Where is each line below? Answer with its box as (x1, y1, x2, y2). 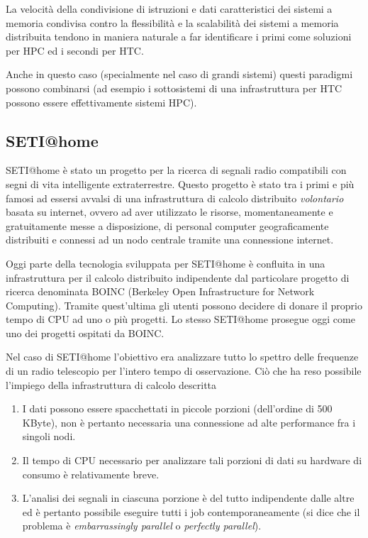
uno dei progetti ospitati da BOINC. (6, 325, 165, 340)
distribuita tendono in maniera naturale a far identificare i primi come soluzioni (6, 29, 352, 44)
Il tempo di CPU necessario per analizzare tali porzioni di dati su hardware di (22, 453, 362, 468)
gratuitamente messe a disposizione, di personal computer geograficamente (6, 218, 329, 233)
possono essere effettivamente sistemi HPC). (6, 94, 197, 109)
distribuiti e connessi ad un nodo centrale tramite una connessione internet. (6, 232, 334, 247)
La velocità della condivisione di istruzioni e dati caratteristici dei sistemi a (6, 1, 333, 16)
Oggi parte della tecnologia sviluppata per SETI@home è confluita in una (6, 256, 325, 270)
